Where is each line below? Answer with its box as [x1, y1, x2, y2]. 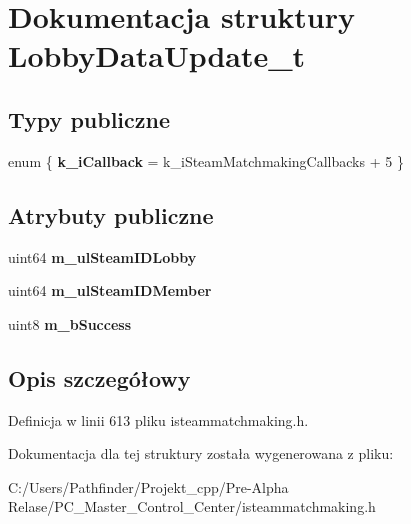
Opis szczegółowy [8, 362, 191, 393]
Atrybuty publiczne [8, 199, 214, 230]
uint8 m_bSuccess [8, 313, 132, 334]
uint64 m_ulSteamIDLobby [8, 246, 197, 267]
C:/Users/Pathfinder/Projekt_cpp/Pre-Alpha [8, 476, 289, 497]
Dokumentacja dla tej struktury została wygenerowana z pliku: [8, 443, 394, 464]
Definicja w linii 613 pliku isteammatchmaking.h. [8, 409, 309, 430]
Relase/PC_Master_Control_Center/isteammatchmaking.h [8, 496, 376, 517]
